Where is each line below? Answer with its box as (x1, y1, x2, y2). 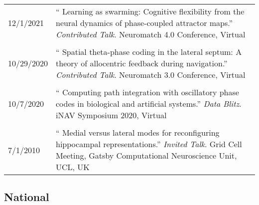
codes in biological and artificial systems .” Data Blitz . (56, 98, 242, 109)
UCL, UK (56, 161, 90, 173)
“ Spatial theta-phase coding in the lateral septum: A (56, 46, 242, 57)
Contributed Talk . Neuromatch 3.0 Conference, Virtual (56, 69, 246, 80)
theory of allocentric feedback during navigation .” (56, 57, 228, 69)
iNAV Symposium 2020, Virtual (56, 109, 167, 121)
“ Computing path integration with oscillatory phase (56, 86, 239, 98)
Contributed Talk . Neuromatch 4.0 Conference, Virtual (56, 28, 246, 40)
